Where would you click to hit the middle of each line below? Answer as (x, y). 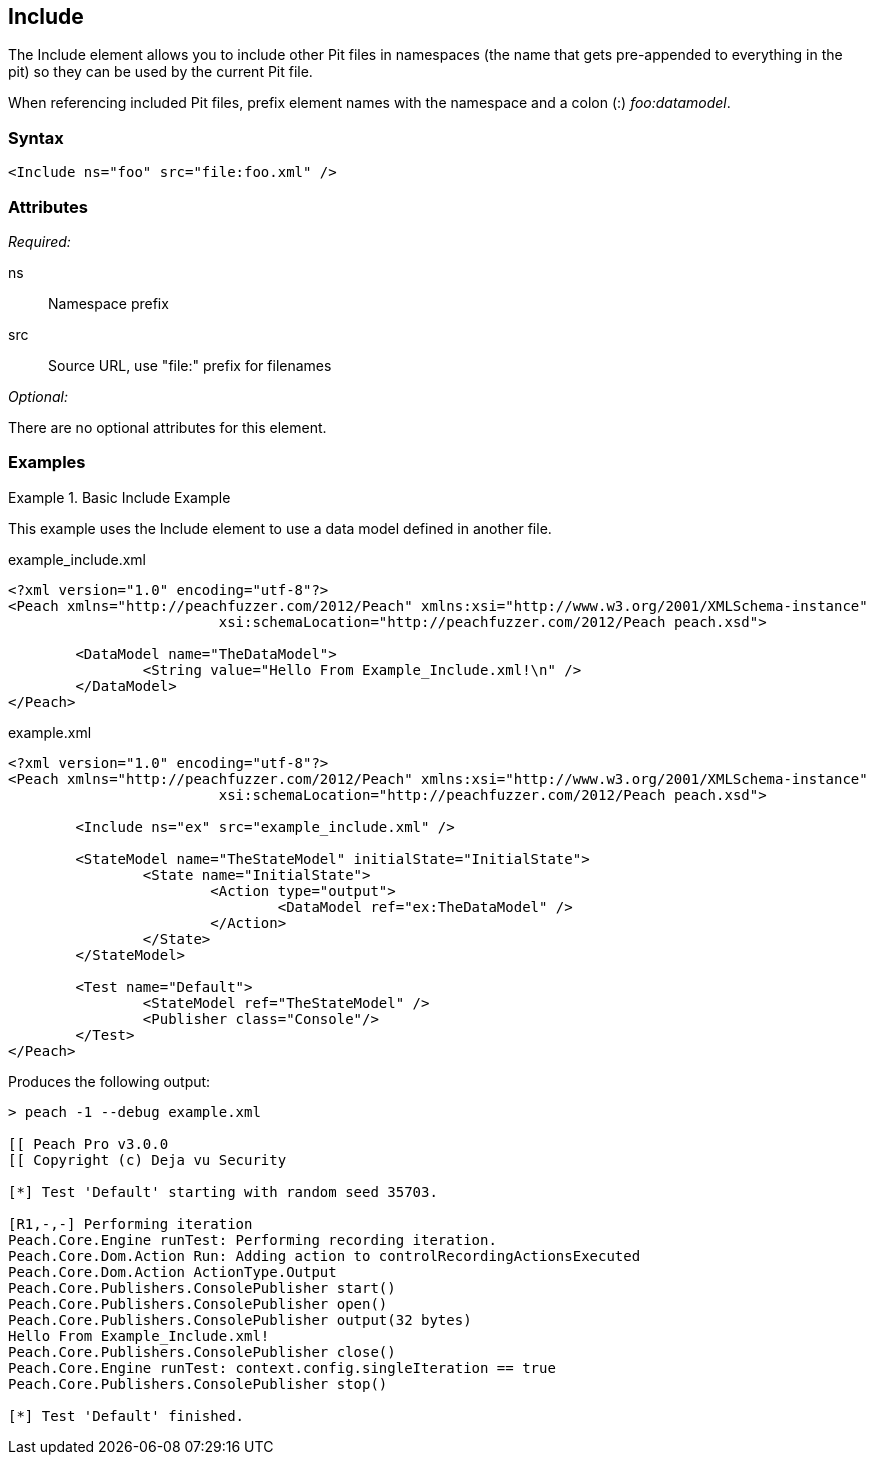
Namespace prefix (108, 303)
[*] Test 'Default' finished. (126, 1415)
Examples (47, 462)
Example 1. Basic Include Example (119, 497)
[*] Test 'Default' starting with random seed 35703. (223, 1191)
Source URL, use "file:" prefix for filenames (190, 365)
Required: (39, 241)
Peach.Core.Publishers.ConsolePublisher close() (202, 1351)
